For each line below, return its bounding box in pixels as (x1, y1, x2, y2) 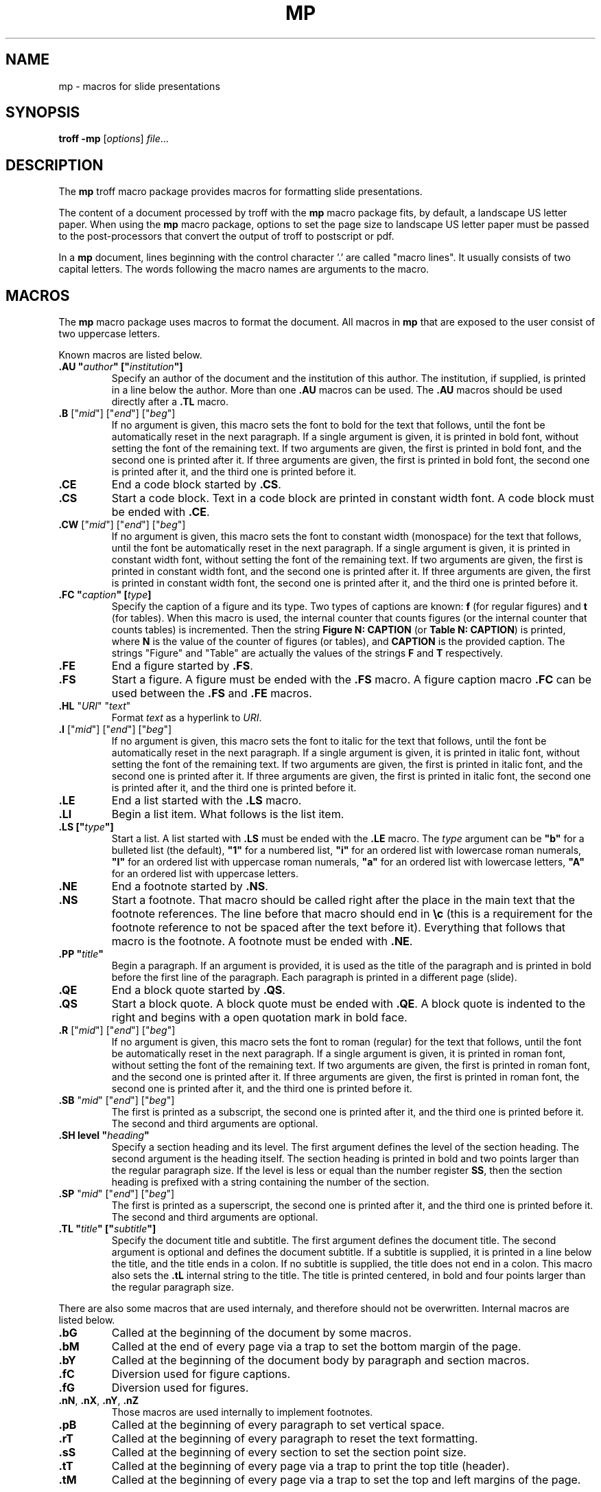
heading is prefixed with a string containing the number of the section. (111, 1176, 429, 1188)
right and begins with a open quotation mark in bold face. (111, 1010, 408, 1025)
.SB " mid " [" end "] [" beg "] (58, 1094, 175, 1107)
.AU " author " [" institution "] (58, 361, 183, 373)
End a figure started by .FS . (111, 659, 253, 673)
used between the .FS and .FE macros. (111, 686, 312, 701)
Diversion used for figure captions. (111, 1367, 291, 1381)
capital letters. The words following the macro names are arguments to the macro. (58, 263, 429, 275)
